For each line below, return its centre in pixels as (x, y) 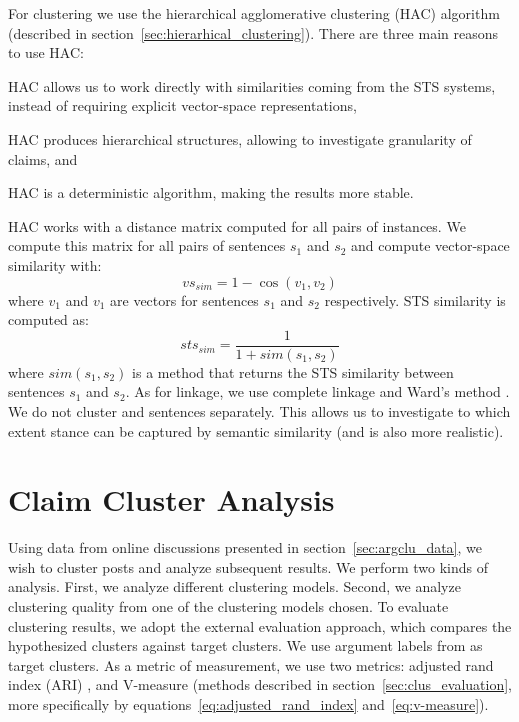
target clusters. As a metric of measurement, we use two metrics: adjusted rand (251, 664)
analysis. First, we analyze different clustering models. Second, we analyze (234, 586)
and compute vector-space (430, 245)
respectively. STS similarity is (415, 299)
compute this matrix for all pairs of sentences (147, 245)
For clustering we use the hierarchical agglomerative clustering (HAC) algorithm (254, 13)
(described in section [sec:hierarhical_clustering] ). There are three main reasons (253, 32)
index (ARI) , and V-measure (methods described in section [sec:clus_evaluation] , (260, 684)
